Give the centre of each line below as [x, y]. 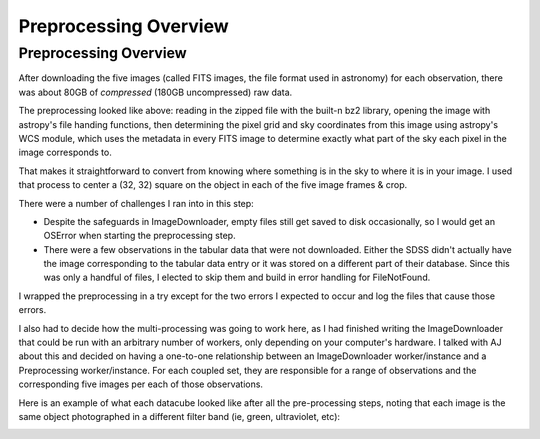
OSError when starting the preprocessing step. [139, 236]
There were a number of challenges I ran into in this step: [136, 203]
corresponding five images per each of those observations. [141, 384]
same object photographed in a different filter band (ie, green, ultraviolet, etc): [179, 416]
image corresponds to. [65, 152]
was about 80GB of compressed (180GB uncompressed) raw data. [155, 92]
